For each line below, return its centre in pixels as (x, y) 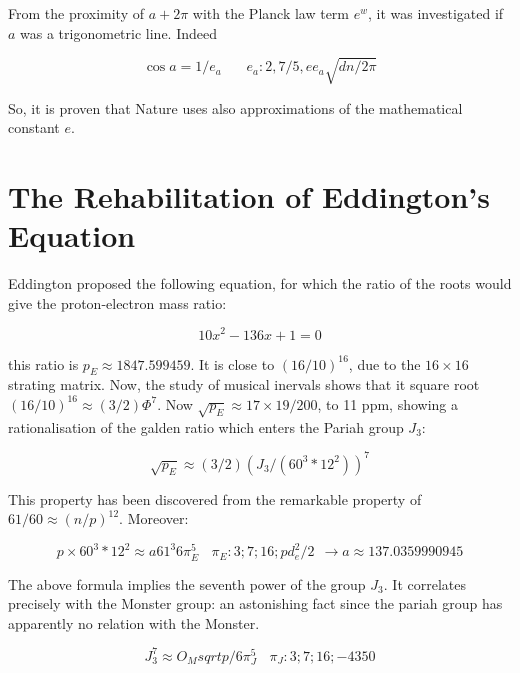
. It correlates (424, 583)
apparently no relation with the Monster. (134, 622)
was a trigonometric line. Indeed (118, 32)
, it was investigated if (436, 13)
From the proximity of (76, 13)
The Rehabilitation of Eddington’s (249, 196)
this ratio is (43, 363)
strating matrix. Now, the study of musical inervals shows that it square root (244, 384)
